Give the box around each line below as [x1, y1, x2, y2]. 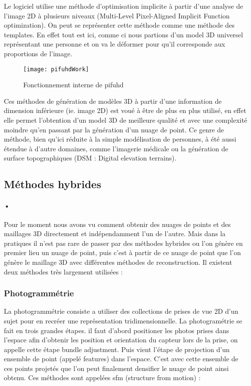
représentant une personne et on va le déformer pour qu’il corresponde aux [4, 39, 225, 49]
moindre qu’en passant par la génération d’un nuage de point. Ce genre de [4, 124, 224, 134]
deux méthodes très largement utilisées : [4, 266, 123, 276]
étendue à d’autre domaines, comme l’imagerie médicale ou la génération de [4, 143, 228, 153]
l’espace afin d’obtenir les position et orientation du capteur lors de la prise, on [4, 335, 238, 345]
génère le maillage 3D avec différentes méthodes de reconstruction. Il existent [4, 257, 232, 267]
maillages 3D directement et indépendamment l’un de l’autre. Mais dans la [4, 228, 226, 239]
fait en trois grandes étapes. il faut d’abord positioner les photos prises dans [4, 325, 229, 335]
